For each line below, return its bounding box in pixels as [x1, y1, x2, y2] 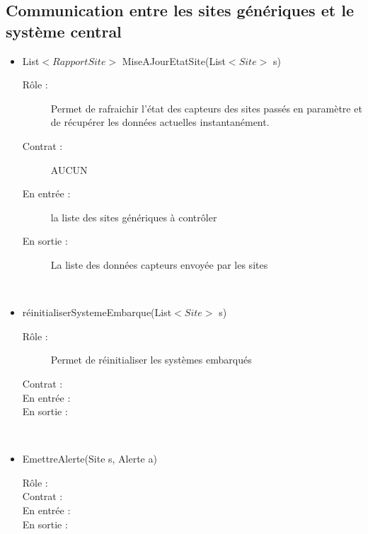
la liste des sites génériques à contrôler [50, 209, 217, 224]
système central [6, 20, 122, 42]
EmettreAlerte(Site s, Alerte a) [22, 451, 157, 466]
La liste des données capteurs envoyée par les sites [50, 257, 268, 272]
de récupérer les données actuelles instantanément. [50, 115, 270, 129]
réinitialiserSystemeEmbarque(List [22, 305, 172, 320]
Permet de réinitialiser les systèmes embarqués [50, 352, 252, 367]
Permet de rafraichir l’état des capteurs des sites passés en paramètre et [50, 100, 362, 115]
